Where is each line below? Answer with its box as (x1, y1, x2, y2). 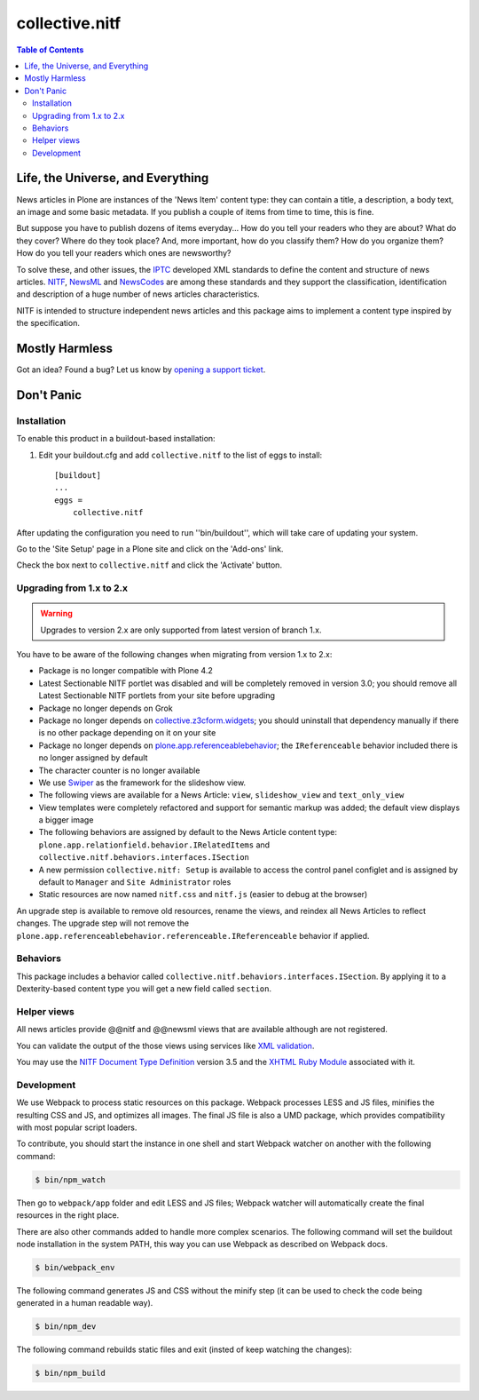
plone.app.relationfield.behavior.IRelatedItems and (38, 839, 271, 850)
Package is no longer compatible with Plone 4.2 (38, 665, 213, 676)
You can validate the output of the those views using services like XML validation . (16, 1040, 315, 1051)
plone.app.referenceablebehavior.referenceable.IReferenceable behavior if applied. (16, 930, 370, 941)
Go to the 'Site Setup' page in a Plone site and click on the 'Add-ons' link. (16, 543, 284, 554)
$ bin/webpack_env (35, 1262, 115, 1272)
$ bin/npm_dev (35, 1322, 97, 1332)
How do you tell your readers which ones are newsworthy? (16, 248, 232, 259)
